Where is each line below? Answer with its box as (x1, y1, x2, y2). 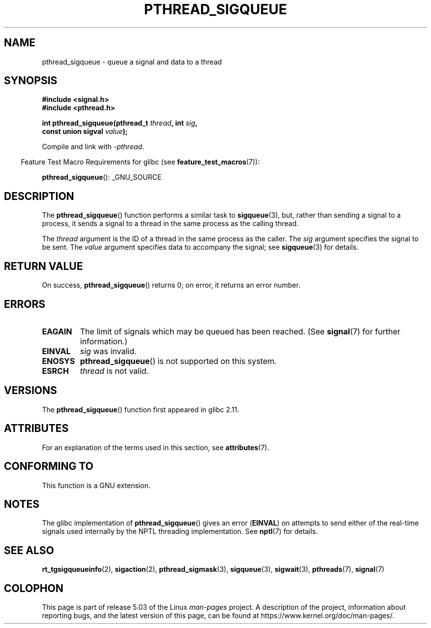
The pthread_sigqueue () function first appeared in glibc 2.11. (42, 405, 239, 414)
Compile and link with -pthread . (42, 142, 144, 151)
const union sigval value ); (42, 127, 128, 136)
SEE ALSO (4, 544, 54, 557)
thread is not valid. (80, 365, 149, 376)
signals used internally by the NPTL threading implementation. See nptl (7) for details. (42, 527, 318, 536)
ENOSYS (42, 356, 75, 366)
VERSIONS (4, 384, 57, 397)
